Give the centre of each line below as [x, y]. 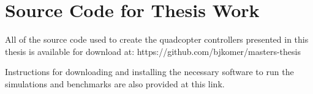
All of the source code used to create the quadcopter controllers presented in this [157, 39]
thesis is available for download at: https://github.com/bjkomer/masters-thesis [153, 51]
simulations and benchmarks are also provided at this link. [115, 83]
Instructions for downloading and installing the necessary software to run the [149, 72]
